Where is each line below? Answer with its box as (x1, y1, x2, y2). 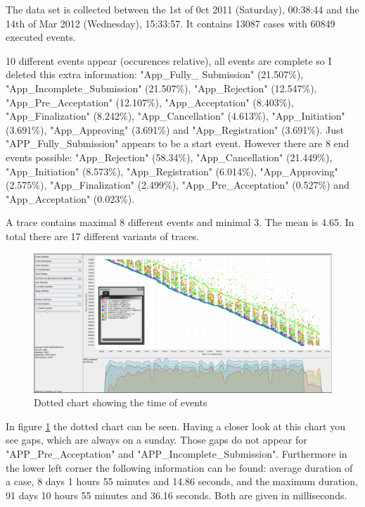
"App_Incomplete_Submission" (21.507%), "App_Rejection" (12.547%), (6, 80, 317, 95)
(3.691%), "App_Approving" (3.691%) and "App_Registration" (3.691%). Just (6, 122, 344, 137)
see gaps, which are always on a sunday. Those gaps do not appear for (6, 432, 307, 447)
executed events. (6, 30, 76, 44)
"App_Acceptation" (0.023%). (6, 191, 135, 206)
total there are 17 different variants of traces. (6, 228, 200, 243)
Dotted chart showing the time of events (34, 395, 207, 410)
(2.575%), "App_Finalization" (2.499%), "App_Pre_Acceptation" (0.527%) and (6, 177, 350, 192)
